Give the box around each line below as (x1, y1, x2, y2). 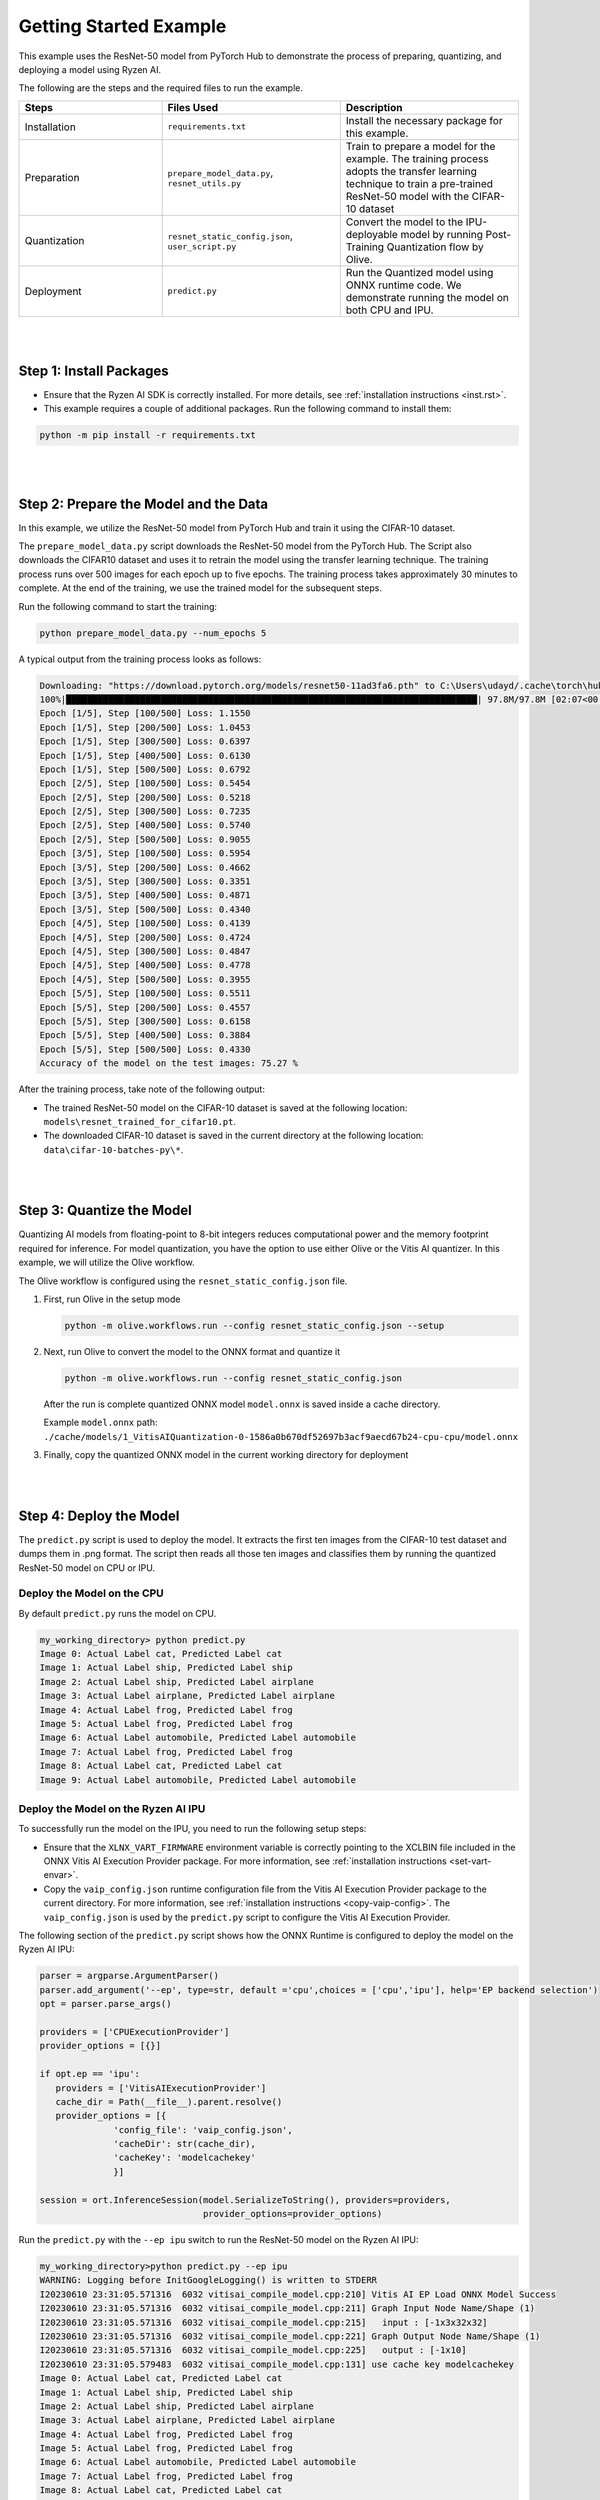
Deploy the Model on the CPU (18, 1586, 164, 1600)
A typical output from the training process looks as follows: (18, 653, 262, 665)
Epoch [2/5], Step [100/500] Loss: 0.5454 (39, 778, 251, 789)
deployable (345, 227, 399, 241)
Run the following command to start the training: (18, 600, 218, 612)
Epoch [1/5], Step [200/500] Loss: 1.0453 (39, 721, 251, 733)
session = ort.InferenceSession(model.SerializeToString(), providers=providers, (39, 2194, 452, 2205)
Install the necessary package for (345, 113, 504, 127)
